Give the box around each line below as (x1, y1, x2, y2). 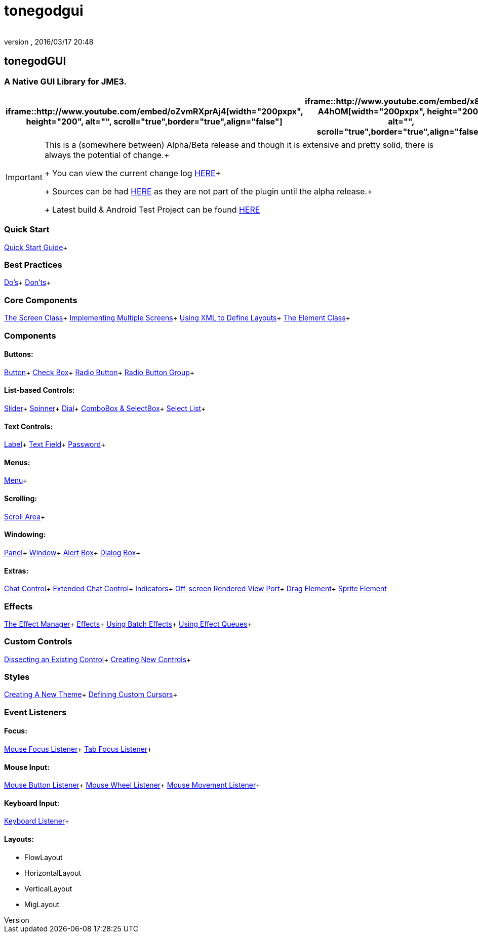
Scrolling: (4, 494, 37, 503)
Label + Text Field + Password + (4, 440, 106, 449)
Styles (4, 672, 30, 682)
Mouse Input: (4, 762, 50, 771)
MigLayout (24, 900, 60, 909)
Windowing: (4, 530, 46, 539)
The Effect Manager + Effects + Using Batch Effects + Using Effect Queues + (4, 619, 252, 628)
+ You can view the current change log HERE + (44, 168, 221, 178)
